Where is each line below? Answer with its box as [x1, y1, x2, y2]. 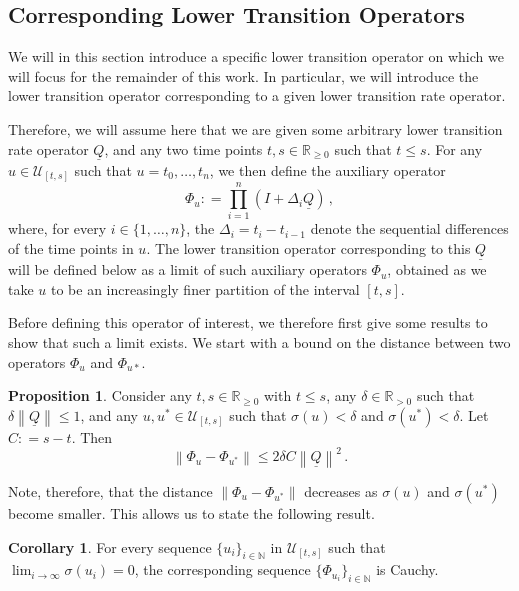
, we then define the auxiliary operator [209, 159, 446, 180]
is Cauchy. [376, 559, 439, 580]
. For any [426, 138, 483, 159]
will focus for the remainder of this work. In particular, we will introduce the [8, 65, 479, 86]
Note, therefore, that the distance [8, 480, 213, 501]
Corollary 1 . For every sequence [8, 536, 212, 557]
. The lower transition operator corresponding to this [146, 238, 471, 259]
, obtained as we [387, 259, 487, 280]
